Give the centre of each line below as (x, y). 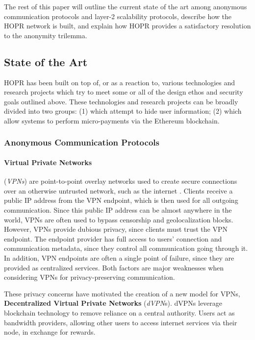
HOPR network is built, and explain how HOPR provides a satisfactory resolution (127, 26)
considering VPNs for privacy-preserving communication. (89, 277)
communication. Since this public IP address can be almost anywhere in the (118, 209)
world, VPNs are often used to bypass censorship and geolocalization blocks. (119, 219)
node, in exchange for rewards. (50, 332)
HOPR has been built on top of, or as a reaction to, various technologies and (119, 82)
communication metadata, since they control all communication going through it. (126, 248)
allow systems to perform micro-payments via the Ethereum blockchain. (112, 120)
